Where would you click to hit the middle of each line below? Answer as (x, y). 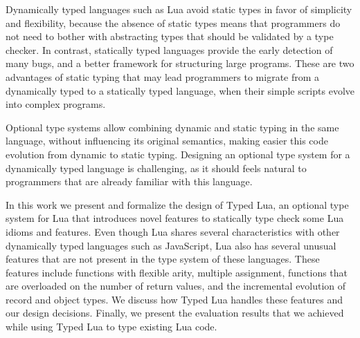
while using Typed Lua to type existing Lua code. (111, 327)
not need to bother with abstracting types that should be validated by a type (170, 36)
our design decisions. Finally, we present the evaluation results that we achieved (175, 313)
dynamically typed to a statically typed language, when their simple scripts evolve (180, 90)
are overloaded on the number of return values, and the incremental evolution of (176, 286)
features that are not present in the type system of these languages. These (163, 259)
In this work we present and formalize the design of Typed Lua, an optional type (177, 204)
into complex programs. (56, 104)
